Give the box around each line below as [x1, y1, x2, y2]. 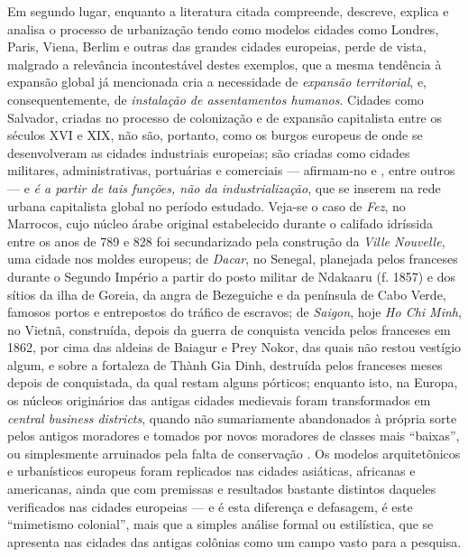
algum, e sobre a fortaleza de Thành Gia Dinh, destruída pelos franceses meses [7, 355, 443, 374]
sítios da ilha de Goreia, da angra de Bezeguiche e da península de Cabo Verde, [7, 284, 446, 303]
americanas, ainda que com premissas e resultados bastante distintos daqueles [7, 479, 436, 498]
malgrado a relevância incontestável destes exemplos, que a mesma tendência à [7, 54, 442, 73]
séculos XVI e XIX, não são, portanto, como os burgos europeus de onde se [7, 125, 423, 144]
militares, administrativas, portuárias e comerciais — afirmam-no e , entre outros [7, 161, 455, 180]
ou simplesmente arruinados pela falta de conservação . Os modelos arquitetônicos [7, 443, 461, 462]
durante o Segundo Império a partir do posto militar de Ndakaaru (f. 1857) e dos [7, 266, 456, 285]
